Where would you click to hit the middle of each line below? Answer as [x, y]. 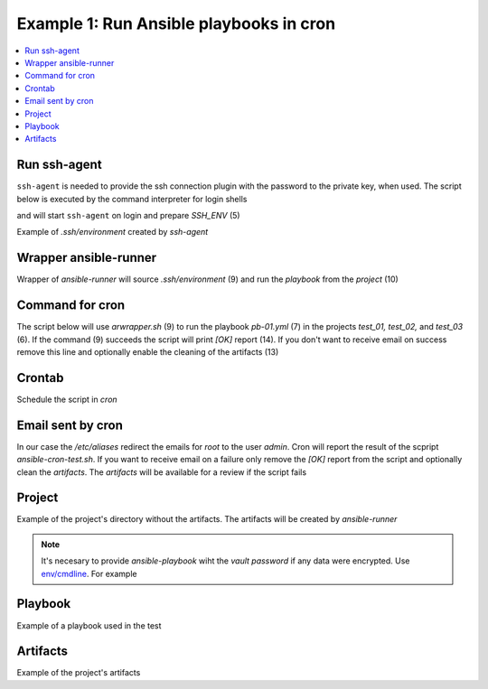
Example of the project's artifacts [79, 673]
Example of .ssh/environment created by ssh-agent [113, 232]
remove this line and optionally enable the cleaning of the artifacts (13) [148, 351]
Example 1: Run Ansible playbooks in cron [176, 23]
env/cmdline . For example [89, 573]
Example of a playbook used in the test [89, 625]
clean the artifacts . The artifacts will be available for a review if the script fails [162, 472]
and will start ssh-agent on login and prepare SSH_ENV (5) [128, 215]
